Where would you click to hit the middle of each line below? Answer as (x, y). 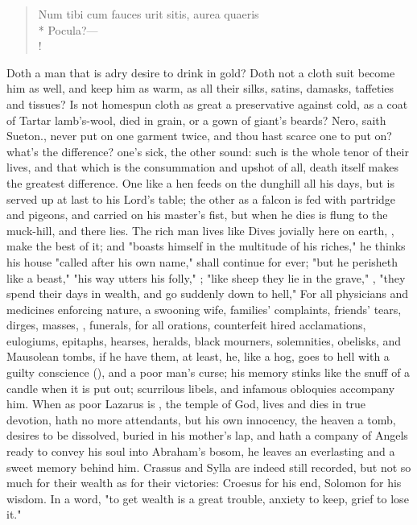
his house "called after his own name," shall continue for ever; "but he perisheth (202, 261)
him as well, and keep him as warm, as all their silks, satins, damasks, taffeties (200, 88)
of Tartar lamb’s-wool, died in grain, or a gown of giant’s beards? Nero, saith (196, 120)
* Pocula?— (68, 29)
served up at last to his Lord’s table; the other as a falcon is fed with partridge (201, 198)
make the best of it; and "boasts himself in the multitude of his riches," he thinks (206, 246)
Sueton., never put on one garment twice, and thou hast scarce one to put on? (199, 136)
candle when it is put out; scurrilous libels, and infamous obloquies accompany (201, 388)
